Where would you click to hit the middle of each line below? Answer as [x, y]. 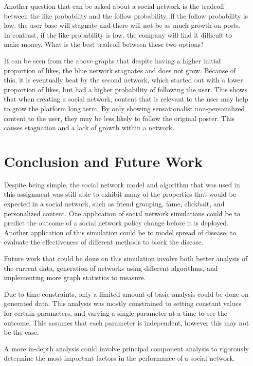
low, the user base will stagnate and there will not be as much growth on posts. [122, 25]
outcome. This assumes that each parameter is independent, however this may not [126, 322]
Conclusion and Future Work [103, 161]
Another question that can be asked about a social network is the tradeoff [114, 6]
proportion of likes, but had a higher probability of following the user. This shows [126, 89]
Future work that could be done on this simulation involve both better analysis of [126, 258]
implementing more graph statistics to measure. [75, 277]
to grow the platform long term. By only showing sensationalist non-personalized [125, 108]
